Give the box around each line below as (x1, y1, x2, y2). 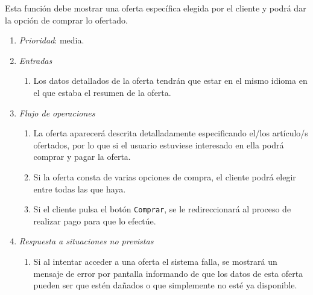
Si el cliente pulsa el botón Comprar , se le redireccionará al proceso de (33, 203, 291, 215)
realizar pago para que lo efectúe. (33, 214, 156, 227)
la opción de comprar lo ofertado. (5, 13, 128, 26)
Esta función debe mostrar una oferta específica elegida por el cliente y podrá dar (5, 2, 306, 14)
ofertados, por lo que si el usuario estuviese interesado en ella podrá (33, 138, 284, 151)
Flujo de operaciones (19, 106, 95, 119)
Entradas (19, 54, 52, 66)
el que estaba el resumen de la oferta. (33, 86, 171, 98)
